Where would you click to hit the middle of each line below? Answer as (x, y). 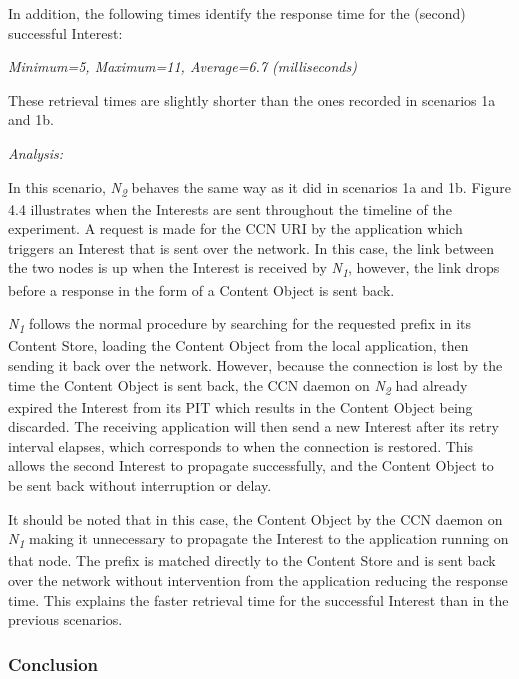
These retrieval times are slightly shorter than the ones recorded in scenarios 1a (252, 99)
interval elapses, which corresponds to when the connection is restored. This (241, 445)
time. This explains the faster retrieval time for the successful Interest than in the (258, 599)
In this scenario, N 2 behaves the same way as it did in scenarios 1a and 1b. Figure (259, 188)
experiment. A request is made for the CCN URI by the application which (235, 228)
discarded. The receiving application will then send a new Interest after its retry (253, 426)
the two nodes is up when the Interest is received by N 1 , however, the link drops (254, 269)
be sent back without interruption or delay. (140, 485)
